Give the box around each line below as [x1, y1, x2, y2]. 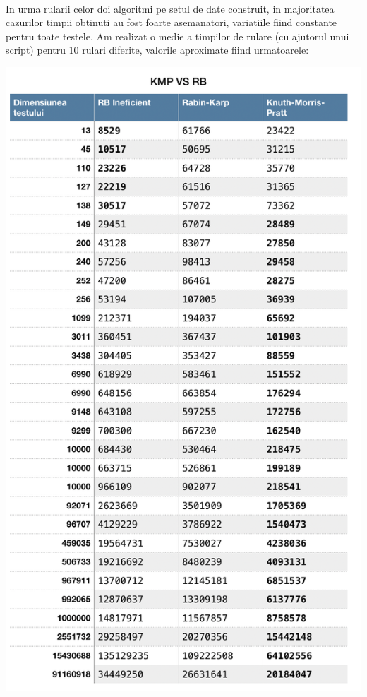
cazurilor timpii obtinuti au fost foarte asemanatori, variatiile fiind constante [6, 15, 337, 30]
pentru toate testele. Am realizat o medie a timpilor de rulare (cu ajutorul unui [6, 28, 349, 43]
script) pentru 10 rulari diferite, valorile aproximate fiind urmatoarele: [6, 42, 309, 57]
